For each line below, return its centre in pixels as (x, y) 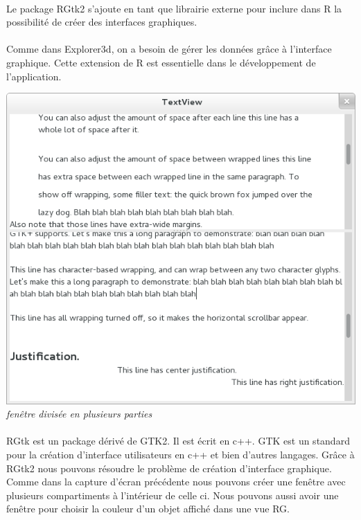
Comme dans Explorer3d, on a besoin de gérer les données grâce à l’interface (169, 49)
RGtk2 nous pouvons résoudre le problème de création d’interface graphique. (169, 468)
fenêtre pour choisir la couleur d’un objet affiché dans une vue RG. (148, 509)
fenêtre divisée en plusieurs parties (79, 414)
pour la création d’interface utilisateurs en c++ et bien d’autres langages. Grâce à (180, 454)
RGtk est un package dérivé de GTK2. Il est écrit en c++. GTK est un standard (178, 441)
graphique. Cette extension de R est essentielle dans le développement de (161, 62)
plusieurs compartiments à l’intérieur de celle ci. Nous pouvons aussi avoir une (173, 495)
